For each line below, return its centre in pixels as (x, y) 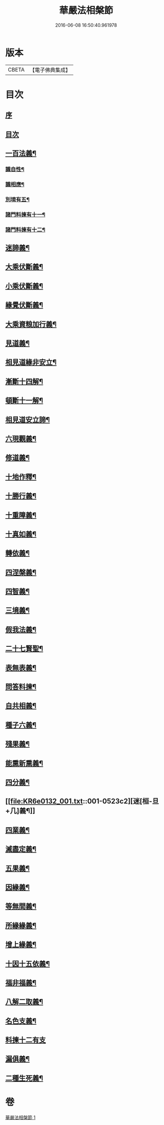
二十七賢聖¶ (24, 649)
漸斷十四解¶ (24, 381)
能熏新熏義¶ (24, 763)
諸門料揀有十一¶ (25, 214)
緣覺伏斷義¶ (24, 305)
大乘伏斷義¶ (24, 267)
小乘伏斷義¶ (24, 286)
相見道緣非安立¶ (31, 362)
